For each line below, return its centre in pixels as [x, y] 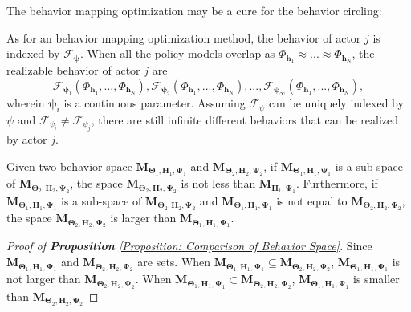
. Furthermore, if [337, 183]
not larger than [44, 279]
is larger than [143, 218]
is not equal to [312, 200]
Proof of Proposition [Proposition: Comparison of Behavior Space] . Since [189, 246]
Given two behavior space [69, 166]
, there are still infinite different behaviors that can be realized [244, 119]
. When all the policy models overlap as [177, 53]
